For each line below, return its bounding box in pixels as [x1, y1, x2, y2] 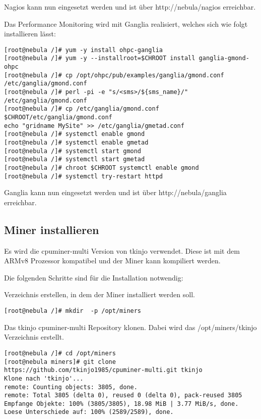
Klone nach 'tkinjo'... [4, 375, 84, 382]
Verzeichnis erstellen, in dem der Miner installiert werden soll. [4, 289, 195, 300]
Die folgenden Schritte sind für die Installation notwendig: [4, 272, 183, 283]
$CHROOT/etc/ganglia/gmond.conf [4, 114, 112, 121]
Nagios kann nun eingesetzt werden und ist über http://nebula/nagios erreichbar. [4, 2, 256, 12]
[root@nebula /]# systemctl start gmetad [4, 156, 145, 163]
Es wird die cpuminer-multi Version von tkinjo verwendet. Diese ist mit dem [4, 245, 240, 256]
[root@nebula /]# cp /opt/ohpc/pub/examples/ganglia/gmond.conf [4, 71, 224, 79]
